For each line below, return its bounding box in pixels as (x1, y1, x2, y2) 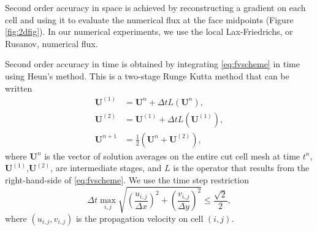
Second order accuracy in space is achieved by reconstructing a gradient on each (5, 1, 306, 13)
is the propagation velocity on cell (75, 212, 204, 225)
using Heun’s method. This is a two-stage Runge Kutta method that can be (5, 69, 289, 82)
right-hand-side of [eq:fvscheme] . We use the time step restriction (5, 173, 249, 186)
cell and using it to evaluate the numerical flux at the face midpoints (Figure (5, 13, 294, 26)
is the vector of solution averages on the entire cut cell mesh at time (44, 149, 300, 162)
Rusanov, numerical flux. (5, 37, 98, 50)
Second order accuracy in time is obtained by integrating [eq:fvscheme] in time (5, 57, 300, 70)
